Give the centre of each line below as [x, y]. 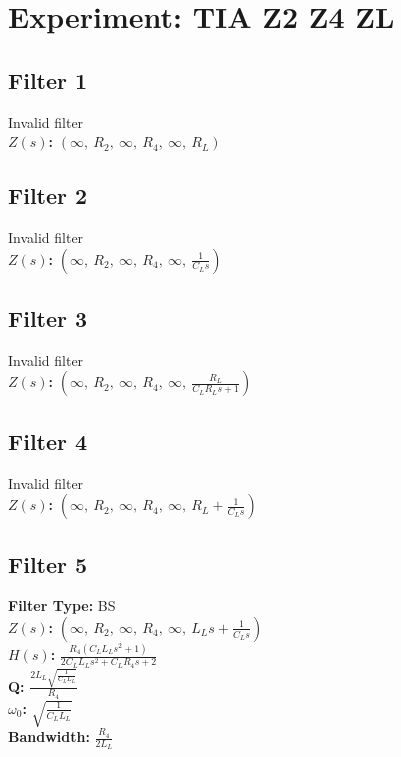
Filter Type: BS [62, 605]
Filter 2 [48, 195]
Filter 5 [48, 563]
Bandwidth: [49, 736]
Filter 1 [48, 79]
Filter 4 [48, 440]
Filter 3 [48, 317]
